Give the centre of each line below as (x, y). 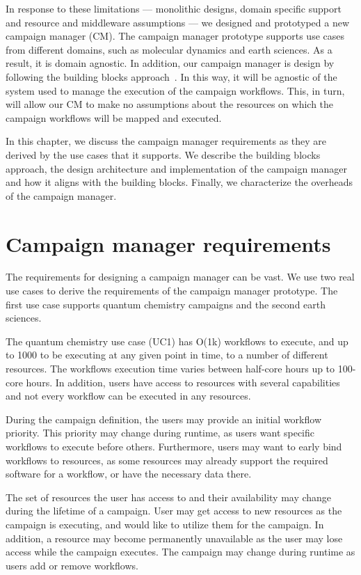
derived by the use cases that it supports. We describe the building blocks (163, 154)
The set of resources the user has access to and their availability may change (169, 497)
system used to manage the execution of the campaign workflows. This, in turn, (175, 90)
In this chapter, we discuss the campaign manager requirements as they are (166, 141)
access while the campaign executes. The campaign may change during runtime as (180, 552)
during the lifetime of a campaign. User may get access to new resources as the (174, 511)
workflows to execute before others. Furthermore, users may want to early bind (174, 446)
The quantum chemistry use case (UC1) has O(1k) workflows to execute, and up (177, 341)
